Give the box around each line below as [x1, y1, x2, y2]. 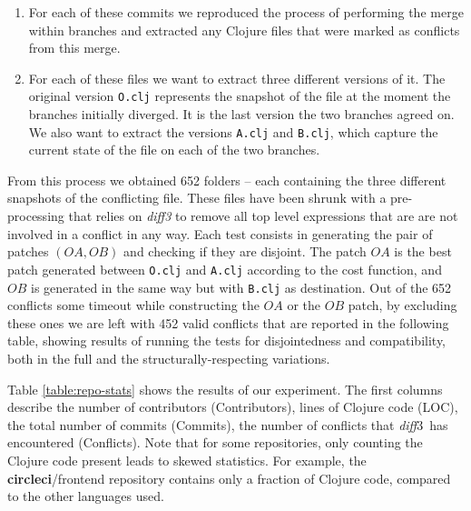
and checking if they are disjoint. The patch [123, 242, 367, 261]
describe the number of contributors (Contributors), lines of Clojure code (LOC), [7, 397, 458, 416]
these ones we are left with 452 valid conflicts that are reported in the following [7, 313, 449, 332]
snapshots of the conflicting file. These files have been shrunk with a [7, 188, 387, 207]
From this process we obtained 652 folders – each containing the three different [7, 170, 446, 189]
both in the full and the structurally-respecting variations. [7, 348, 330, 367]
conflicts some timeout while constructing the [7, 296, 260, 315]
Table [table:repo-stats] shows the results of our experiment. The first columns [7, 379, 443, 398]
